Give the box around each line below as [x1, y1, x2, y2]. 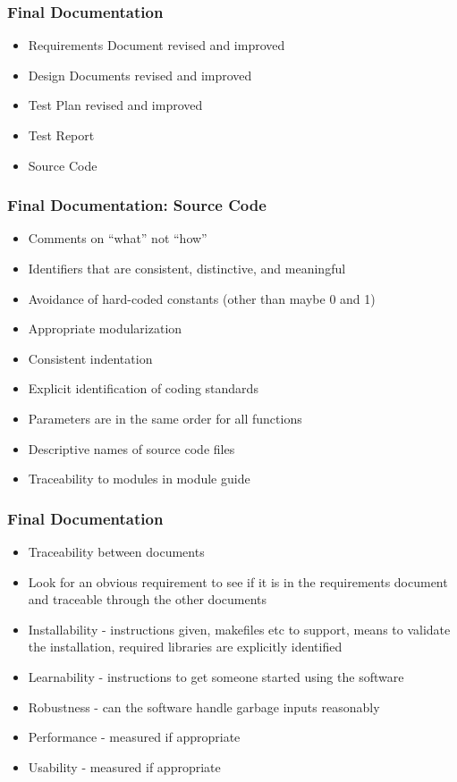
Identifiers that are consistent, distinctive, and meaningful [28, 259, 346, 277]
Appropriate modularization [28, 319, 182, 338]
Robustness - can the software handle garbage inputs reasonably [28, 697, 380, 716]
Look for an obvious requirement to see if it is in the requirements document [28, 572, 448, 591]
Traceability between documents [28, 542, 205, 560]
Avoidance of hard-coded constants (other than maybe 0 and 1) [28, 289, 376, 307]
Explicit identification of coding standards [28, 379, 258, 398]
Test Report [28, 126, 95, 144]
